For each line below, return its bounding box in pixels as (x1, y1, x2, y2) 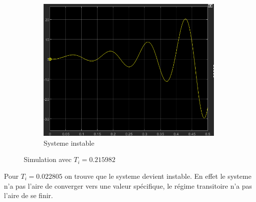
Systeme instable (44, 137, 95, 148)
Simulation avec (24, 154, 72, 164)
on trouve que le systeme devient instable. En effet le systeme (64, 170, 252, 181)
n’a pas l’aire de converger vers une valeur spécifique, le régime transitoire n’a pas (4, 180, 252, 191)
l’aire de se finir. (4, 190, 53, 201)
